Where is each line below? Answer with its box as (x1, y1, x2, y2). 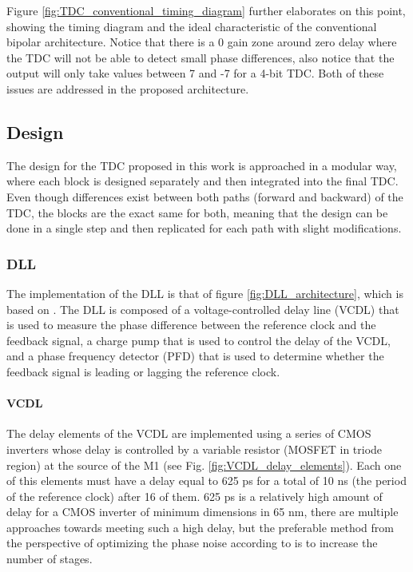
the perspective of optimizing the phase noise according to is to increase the (6, 534, 378, 551)
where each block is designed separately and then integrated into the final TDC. (6, 173, 399, 189)
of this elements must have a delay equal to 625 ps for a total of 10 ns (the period (6, 472, 407, 489)
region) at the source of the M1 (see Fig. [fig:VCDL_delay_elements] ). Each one (6, 456, 402, 473)
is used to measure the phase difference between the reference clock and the (6, 316, 376, 333)
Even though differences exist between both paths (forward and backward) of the (6, 188, 403, 205)
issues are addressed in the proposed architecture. (6, 80, 249, 97)
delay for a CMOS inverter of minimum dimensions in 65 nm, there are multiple (6, 503, 399, 520)
